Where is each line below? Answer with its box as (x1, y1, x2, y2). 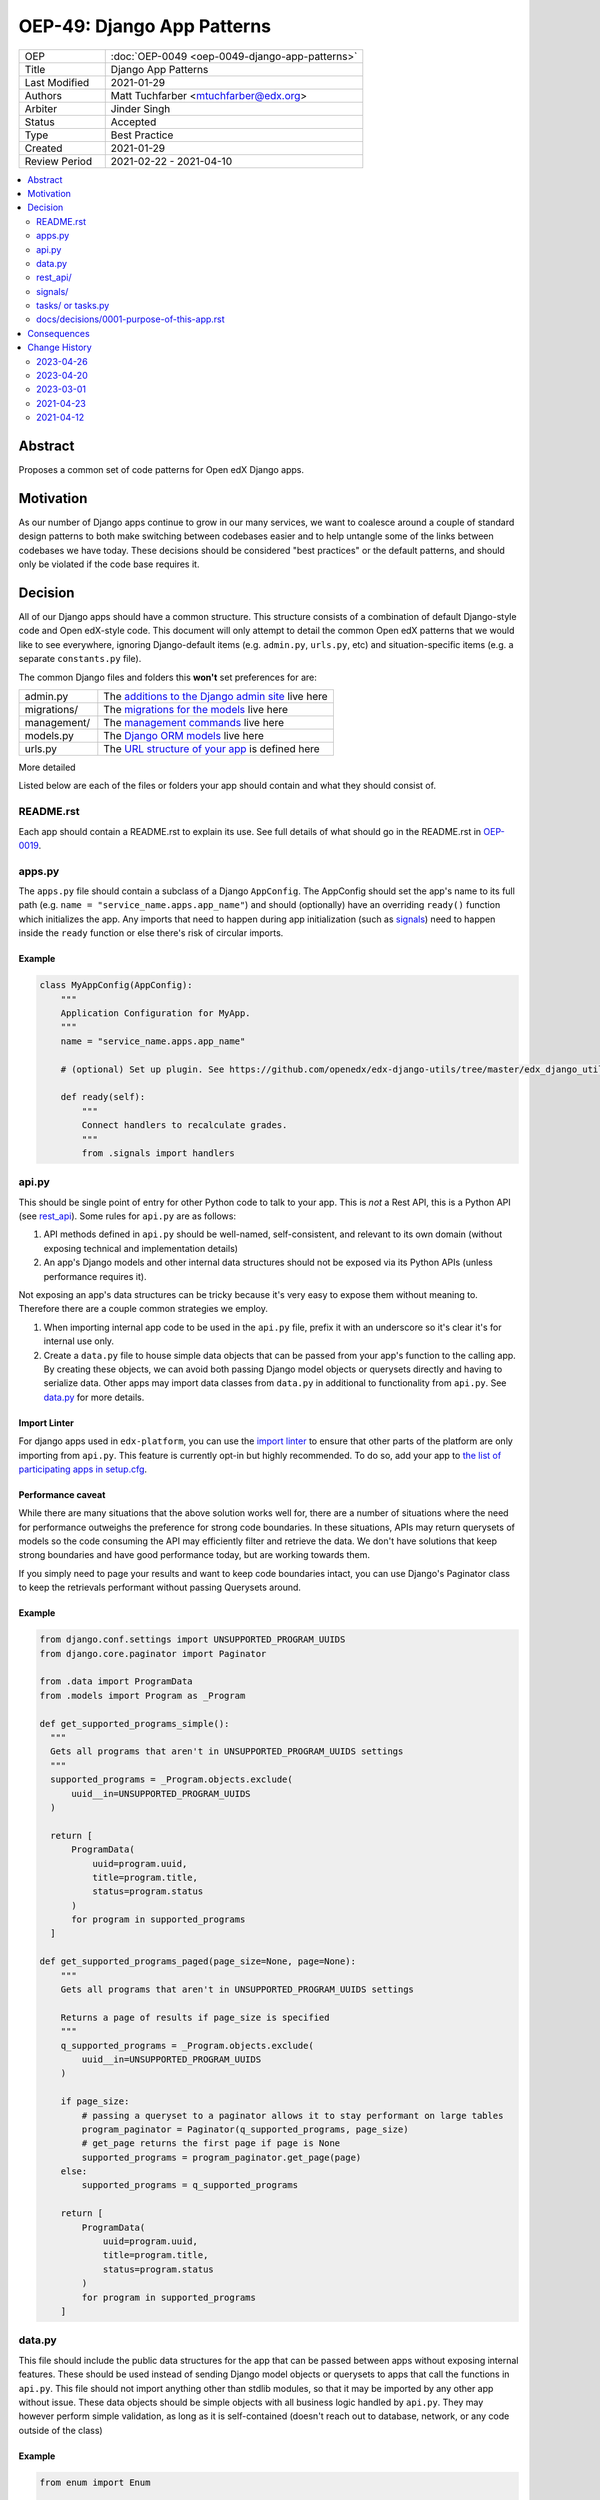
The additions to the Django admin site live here (103, 690, 329, 704)
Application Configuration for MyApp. (60, 1008, 251, 1019)
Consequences (27, 327, 90, 339)
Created (24, 141, 63, 155)
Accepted (110, 115, 157, 129)
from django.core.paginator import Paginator (39, 1648, 267, 1659)
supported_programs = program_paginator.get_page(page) (81, 2151, 362, 2163)
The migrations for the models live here (103, 703, 289, 717)
